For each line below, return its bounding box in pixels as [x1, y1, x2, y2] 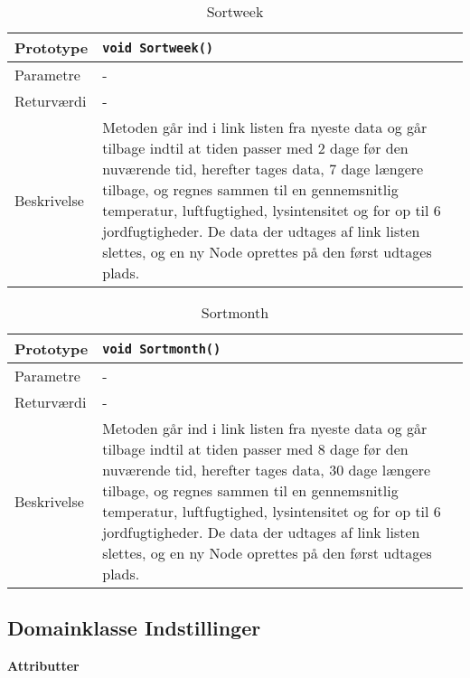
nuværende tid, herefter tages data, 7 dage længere [102, 158, 424, 179]
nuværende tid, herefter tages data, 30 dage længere [102, 459, 431, 480]
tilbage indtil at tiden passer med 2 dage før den [102, 137, 409, 158]
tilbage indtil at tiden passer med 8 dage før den [102, 438, 409, 459]
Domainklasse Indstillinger [7, 614, 261, 642]
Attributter [7, 656, 80, 675]
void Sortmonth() [102, 341, 221, 356]
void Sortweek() [102, 40, 213, 55]
